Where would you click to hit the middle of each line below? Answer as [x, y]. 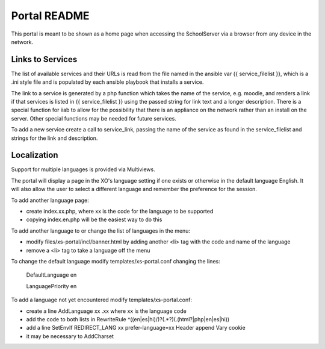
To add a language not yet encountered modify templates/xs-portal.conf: [102, 300]
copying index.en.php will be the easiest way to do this [94, 219]
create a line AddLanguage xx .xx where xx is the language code [106, 311]
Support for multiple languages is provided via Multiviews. [83, 169]
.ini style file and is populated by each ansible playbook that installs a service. [107, 82]
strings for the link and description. [54, 138]
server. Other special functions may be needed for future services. [94, 118]
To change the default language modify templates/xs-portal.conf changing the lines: [116, 261]
